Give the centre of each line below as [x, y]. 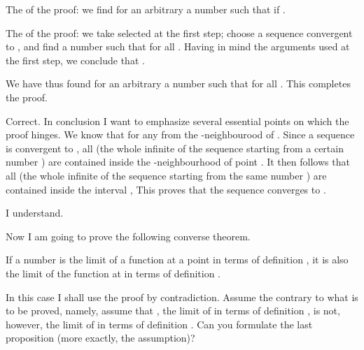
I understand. [35, 213]
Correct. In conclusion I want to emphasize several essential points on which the [177, 121]
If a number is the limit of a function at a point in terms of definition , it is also [177, 260]
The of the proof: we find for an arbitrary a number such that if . [146, 9]
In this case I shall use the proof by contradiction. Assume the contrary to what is [182, 297]
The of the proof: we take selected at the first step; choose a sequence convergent [179, 32]
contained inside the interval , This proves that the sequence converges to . [166, 189]
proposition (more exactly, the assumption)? [100, 338]
